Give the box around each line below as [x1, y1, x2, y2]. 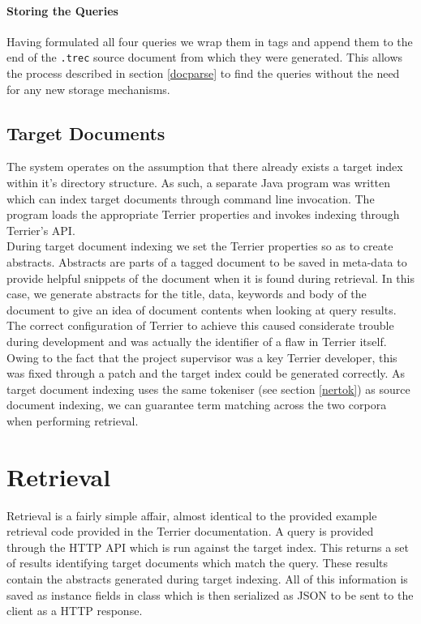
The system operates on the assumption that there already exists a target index [6, 158, 403, 175]
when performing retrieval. [6, 412, 139, 429]
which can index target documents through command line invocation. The [6, 190, 375, 207]
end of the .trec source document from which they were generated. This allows [6, 49, 403, 66]
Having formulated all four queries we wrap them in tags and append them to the [6, 32, 413, 49]
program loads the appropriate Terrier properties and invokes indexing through [6, 206, 400, 223]
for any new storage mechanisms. [6, 80, 170, 97]
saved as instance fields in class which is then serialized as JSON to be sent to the [6, 586, 414, 603]
